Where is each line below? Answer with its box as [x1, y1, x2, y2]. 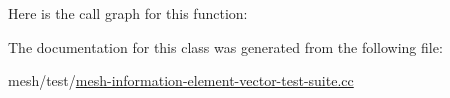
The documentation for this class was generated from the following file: [8, 36, 443, 57]
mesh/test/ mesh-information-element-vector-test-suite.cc [8, 70, 354, 91]
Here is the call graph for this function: [8, 3, 248, 23]
